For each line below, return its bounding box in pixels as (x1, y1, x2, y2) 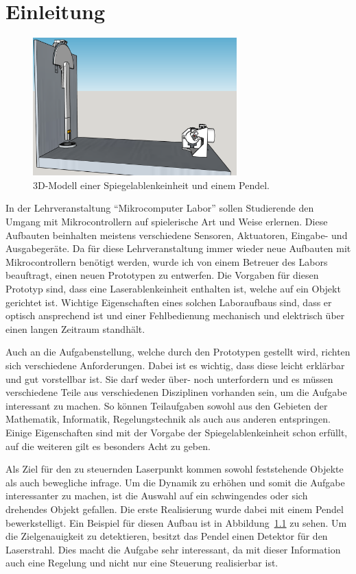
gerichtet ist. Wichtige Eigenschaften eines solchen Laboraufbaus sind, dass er (5, 295, 332, 309)
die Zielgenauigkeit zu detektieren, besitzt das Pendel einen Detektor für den (5, 529, 328, 543)
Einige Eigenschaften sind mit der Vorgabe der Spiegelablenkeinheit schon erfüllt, (5, 425, 348, 439)
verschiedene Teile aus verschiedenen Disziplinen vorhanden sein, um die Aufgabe (5, 385, 347, 399)
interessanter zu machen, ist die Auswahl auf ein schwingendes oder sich (5, 488, 308, 503)
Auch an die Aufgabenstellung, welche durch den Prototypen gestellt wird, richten (5, 345, 351, 359)
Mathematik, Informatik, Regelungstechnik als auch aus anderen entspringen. (5, 412, 331, 426)
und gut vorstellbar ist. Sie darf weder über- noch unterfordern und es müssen (5, 371, 333, 386)
